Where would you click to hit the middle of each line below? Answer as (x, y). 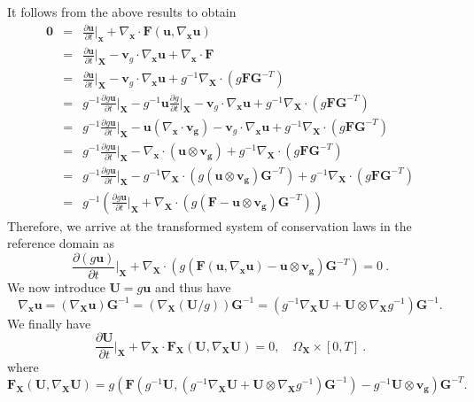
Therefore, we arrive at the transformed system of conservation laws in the (210, 225)
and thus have (193, 286)
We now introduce (56, 286)
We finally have (49, 323)
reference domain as (61, 243)
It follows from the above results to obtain (122, 12)
